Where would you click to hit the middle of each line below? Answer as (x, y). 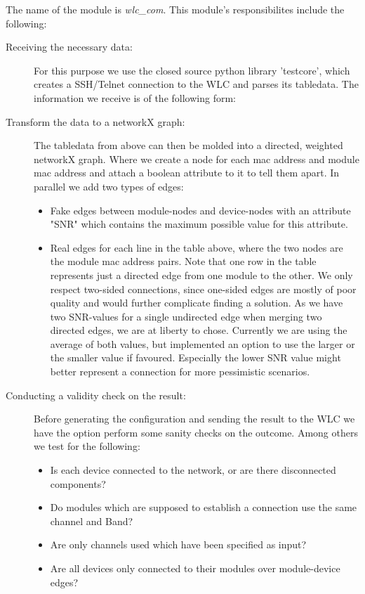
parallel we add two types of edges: (109, 186)
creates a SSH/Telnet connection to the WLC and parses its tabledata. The (196, 84)
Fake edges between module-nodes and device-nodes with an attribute (200, 210)
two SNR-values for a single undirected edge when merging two (186, 316)
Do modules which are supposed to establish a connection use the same (204, 507)
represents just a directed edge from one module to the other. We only (201, 275)
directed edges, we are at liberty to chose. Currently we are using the (199, 330)
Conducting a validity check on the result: (96, 395)
